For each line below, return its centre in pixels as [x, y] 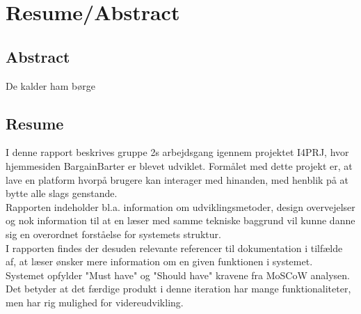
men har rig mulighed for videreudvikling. [95, 302]
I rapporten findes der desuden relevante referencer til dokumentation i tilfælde [174, 248]
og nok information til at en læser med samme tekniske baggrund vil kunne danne [180, 220]
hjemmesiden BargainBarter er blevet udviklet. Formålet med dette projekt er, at [179, 165]
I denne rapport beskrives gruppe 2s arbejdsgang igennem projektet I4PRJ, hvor [177, 152]
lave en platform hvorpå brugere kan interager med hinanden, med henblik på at [177, 179]
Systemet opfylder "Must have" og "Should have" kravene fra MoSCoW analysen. [178, 275]
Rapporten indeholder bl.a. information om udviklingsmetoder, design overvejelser [180, 206]
